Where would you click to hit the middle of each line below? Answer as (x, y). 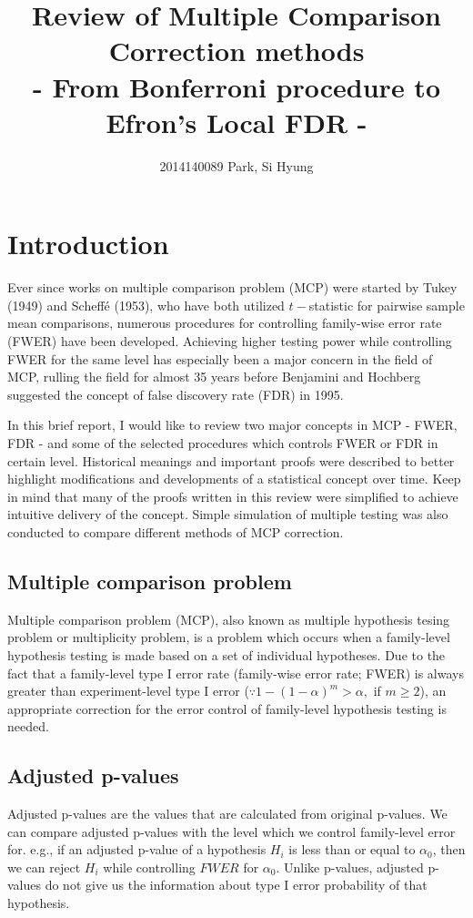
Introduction (88, 244)
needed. (28, 726)
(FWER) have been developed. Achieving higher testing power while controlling (230, 341)
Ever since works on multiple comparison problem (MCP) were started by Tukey (232, 287)
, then (449, 849)
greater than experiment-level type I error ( (128, 691)
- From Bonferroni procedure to (236, 86)
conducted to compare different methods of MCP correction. (176, 531)
